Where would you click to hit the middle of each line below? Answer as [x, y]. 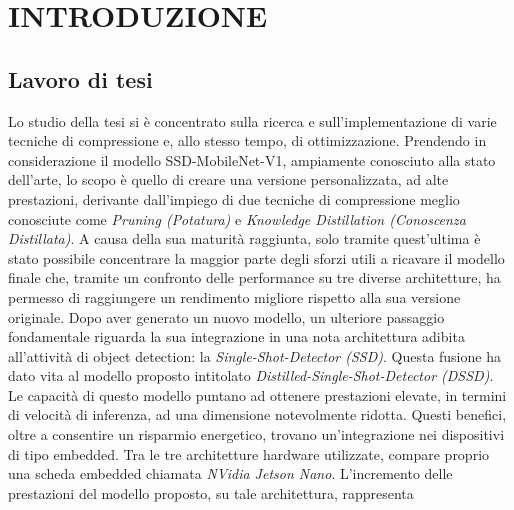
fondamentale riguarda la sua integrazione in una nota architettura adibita [236, 336]
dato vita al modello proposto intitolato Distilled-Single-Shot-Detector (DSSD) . [251, 375]
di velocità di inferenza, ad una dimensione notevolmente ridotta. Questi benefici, [257, 414]
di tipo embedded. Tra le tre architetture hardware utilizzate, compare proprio [249, 453]
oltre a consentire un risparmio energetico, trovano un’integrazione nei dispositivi [256, 434]
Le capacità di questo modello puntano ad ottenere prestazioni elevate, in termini [257, 394]
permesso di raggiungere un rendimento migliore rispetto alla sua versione [234, 296]
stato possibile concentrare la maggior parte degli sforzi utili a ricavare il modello [256, 257]
